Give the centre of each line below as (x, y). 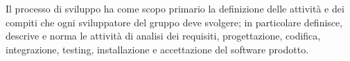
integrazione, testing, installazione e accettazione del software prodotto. (157, 49)
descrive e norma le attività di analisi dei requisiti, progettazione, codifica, (163, 36)
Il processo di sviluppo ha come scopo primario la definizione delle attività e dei (175, 8)
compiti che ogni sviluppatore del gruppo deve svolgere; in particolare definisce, (174, 22)
